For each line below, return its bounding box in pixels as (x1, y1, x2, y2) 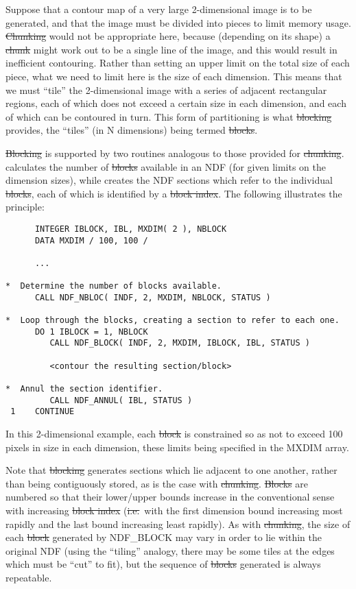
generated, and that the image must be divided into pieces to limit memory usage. (5, 15, 351, 29)
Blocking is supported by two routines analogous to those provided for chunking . (5, 145, 344, 160)
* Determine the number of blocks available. (5, 281, 222, 291)
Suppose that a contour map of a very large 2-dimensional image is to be (5, 2, 312, 16)
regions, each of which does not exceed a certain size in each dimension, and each (5, 96, 346, 110)
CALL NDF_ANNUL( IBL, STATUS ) (49, 395, 193, 405)
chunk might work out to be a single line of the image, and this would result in (5, 42, 337, 56)
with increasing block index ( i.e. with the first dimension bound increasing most (5, 503, 343, 518)
